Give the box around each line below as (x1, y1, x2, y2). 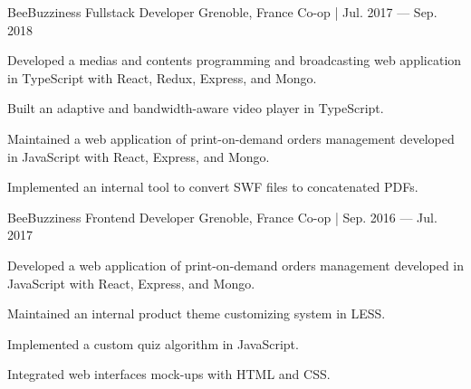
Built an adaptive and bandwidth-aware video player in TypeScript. (7, 99, 384, 118)
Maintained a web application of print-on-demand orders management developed (7, 128, 455, 147)
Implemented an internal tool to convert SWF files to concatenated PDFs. (7, 177, 418, 196)
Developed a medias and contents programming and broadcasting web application (7, 51, 462, 70)
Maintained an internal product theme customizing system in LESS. (7, 304, 386, 323)
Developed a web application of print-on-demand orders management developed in (7, 255, 465, 274)
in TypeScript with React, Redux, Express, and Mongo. (7, 68, 317, 87)
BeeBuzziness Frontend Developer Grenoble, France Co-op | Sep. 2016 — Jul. (7, 207, 437, 226)
